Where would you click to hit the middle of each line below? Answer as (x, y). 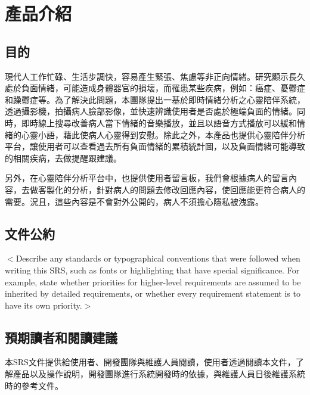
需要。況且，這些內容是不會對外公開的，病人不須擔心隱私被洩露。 (134, 201)
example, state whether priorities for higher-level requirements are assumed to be (153, 282)
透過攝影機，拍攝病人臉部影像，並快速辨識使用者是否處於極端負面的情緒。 (151, 111)
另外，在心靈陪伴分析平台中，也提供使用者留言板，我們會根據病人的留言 (147, 178)
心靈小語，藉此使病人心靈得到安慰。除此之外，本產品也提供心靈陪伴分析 (163, 134)
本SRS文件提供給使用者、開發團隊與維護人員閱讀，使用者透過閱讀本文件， (150, 362)
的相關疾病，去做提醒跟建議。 (63, 158)
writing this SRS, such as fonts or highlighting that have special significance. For (152, 270)
